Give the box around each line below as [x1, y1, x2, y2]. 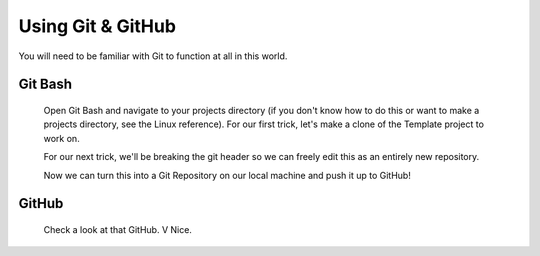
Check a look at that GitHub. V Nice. [43, 223, 192, 235]
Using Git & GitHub [18, 15, 177, 37]
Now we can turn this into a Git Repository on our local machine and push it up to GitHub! [43, 169, 412, 181]
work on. [43, 132, 80, 144]
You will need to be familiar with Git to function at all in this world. [18, 50, 288, 62]
